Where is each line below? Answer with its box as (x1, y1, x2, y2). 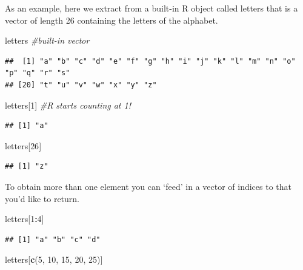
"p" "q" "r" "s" (5, 69, 70, 78)
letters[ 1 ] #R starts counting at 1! (5, 98, 131, 111)
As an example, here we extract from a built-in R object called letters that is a (5, 2, 298, 14)
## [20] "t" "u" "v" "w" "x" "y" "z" (5, 80, 157, 89)
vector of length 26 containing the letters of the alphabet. (5, 13, 218, 26)
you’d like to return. (5, 192, 79, 204)
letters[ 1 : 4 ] (5, 212, 44, 225)
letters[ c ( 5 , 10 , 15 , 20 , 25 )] (5, 253, 103, 266)
